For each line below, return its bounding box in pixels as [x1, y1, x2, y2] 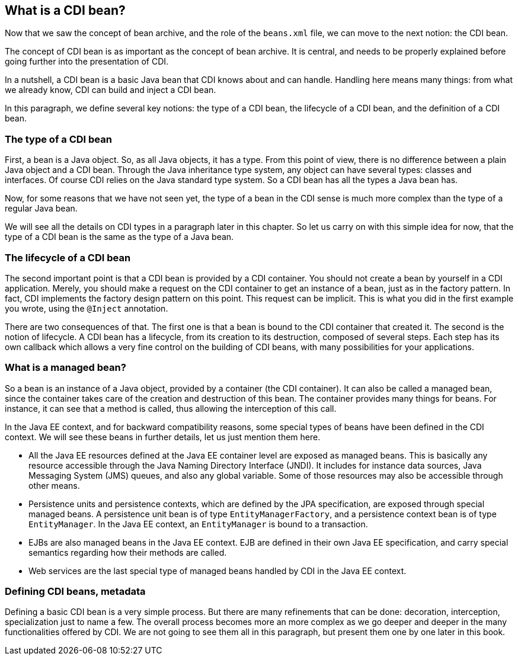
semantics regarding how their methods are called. [28, 547, 227, 558]
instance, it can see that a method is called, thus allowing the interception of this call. [5, 403, 337, 414]
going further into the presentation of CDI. [5, 56, 169, 67]
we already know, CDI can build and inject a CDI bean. [5, 85, 216, 95]
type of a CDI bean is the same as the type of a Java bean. [5, 232, 234, 242]
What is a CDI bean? [5, 3, 126, 18]
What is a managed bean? [5, 361, 126, 374]
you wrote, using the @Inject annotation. [5, 303, 168, 313]
